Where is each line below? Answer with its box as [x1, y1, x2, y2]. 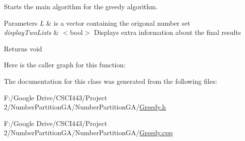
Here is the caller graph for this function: [4, 60, 126, 70]
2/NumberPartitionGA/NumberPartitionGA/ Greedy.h [4, 102, 166, 112]
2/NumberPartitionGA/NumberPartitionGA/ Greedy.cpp [4, 127, 173, 138]
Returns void [4, 43, 42, 53]
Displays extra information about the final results [94, 27, 241, 37]
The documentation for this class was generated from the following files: [4, 76, 217, 86]
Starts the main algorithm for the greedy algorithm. [4, 1, 158, 11]
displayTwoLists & [4, 27, 59, 37]
